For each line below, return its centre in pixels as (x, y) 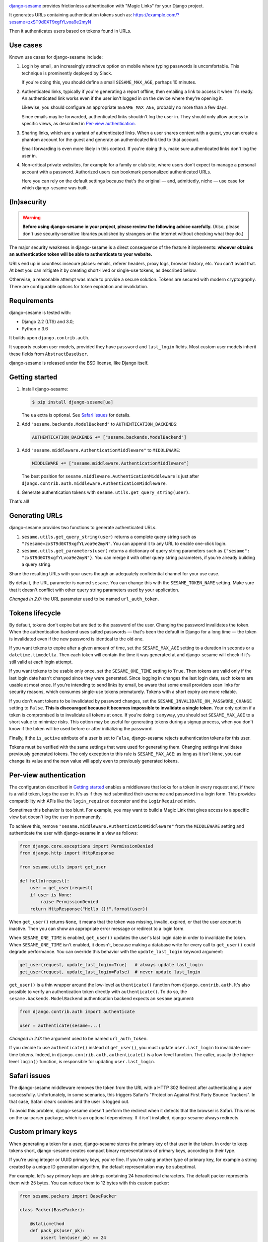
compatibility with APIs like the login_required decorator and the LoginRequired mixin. (102, 801)
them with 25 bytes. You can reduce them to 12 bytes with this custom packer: (89, 1183)
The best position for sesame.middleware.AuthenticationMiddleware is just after (110, 476)
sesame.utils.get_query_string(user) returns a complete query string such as (109, 537)
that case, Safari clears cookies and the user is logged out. (69, 1101)
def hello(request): (44, 881)
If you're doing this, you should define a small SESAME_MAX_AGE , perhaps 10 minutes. (109, 82)
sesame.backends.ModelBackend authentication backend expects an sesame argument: (102, 999)
